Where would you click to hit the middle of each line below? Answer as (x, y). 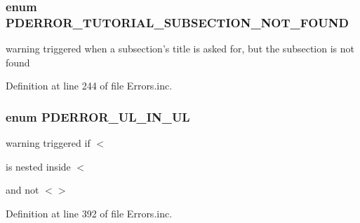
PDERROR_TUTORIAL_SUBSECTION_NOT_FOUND (177, 22)
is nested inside (38, 166)
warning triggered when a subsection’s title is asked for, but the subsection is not (180, 49)
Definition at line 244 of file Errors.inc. (89, 86)
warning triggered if (48, 143)
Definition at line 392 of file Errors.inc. (89, 213)
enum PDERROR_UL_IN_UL (98, 116)
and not (22, 190)
